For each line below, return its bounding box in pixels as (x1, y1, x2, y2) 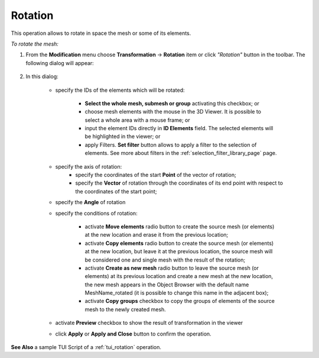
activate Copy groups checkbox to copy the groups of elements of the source (84, 298, 275, 305)
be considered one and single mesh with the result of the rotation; (84, 256, 245, 263)
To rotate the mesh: (11, 40, 59, 47)
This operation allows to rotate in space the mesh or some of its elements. (11, 30, 191, 37)
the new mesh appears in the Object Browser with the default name (84, 281, 249, 288)
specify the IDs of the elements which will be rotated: (55, 86, 185, 93)
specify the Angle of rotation (55, 199, 126, 206)
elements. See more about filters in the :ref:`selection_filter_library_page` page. (84, 150, 277, 157)
